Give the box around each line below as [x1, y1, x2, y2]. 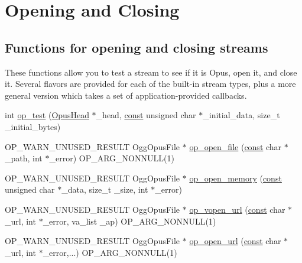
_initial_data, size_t [203, 109, 280, 121]
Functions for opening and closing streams [5, 38, 268, 56]
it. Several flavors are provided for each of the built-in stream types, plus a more [5, 77, 296, 90]
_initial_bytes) [5, 120, 61, 132]
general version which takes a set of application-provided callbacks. [5, 89, 247, 101]
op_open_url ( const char [189, 235, 281, 247]
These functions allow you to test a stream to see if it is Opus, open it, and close [5, 66, 297, 78]
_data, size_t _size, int [61, 183, 148, 196]
